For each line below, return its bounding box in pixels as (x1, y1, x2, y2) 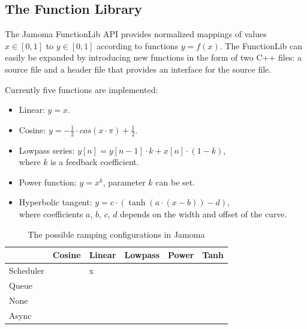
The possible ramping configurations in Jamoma (28, 228, 205, 240)
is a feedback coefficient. (50, 155, 139, 168)
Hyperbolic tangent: (19, 196, 92, 208)
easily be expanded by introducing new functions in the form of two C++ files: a (5, 51, 302, 64)
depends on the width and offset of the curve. (120, 207, 287, 220)
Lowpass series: (19, 143, 75, 156)
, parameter (103, 175, 146, 188)
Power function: (19, 175, 77, 188)
